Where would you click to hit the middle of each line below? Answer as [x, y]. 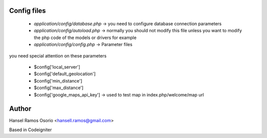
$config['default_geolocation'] [65, 74]
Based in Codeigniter [30, 130]
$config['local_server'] [57, 67]
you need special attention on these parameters [58, 56]
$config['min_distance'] [58, 81]
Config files [28, 11]
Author [20, 109]
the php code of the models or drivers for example [85, 38]
